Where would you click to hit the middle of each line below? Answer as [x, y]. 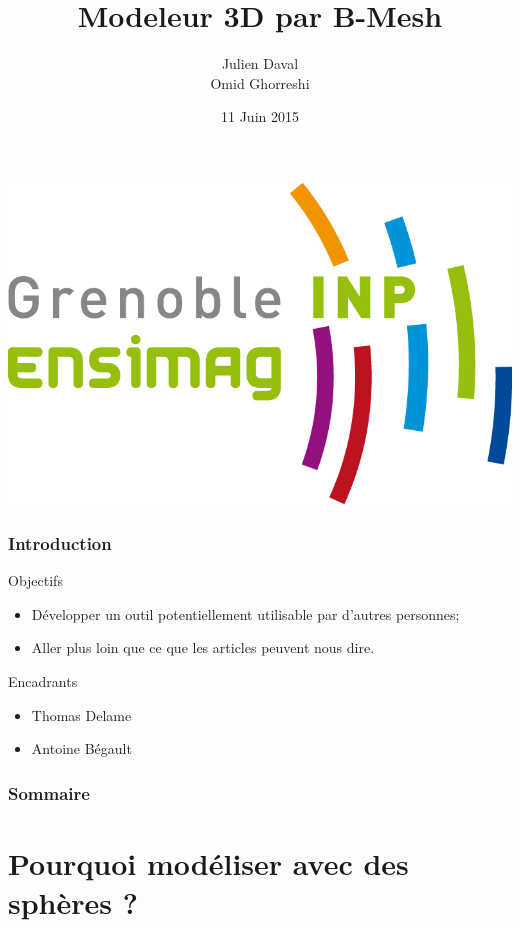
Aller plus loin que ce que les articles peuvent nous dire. [203, 647]
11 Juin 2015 [260, 116]
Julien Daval [260, 63]
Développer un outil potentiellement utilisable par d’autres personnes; [245, 613]
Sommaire [49, 792]
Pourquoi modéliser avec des [208, 862]
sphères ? [73, 901]
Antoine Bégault [81, 748]
